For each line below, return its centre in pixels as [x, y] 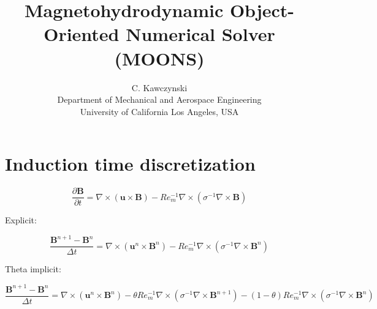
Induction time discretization [130, 164]
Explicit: [21, 220]
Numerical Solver [200, 34]
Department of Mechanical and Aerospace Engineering [159, 99]
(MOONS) [159, 58]
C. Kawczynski [159, 87]
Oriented [82, 34]
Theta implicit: [33, 269]
